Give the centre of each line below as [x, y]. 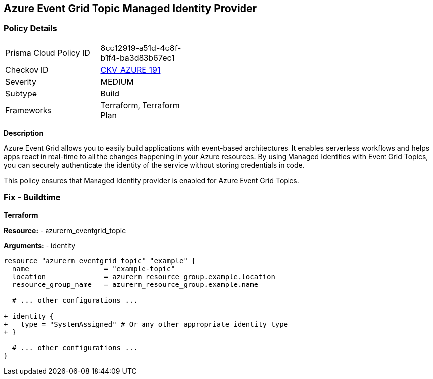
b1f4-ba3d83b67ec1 [138, 58]
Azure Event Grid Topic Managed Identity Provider [130, 9]
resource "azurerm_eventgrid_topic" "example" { [100, 261]
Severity [21, 81]
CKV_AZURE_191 [131, 70]
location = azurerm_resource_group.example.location [144, 276]
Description [24, 133]
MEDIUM [117, 81]
